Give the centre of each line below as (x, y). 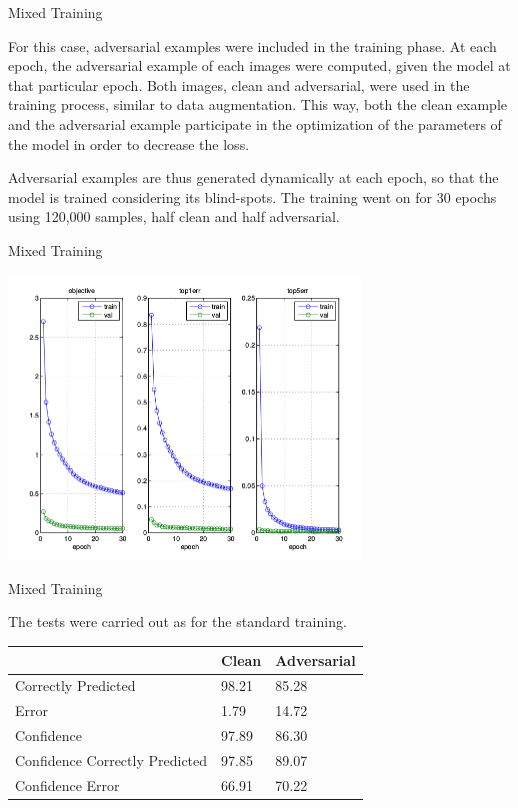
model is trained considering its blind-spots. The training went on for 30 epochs (252, 196)
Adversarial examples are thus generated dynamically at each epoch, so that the (253, 177)
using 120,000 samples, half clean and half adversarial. (174, 216)
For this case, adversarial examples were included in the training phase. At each (252, 45)
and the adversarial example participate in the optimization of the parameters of (255, 123)
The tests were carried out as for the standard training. (177, 621)
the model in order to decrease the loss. (129, 143)
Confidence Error (67, 784)
